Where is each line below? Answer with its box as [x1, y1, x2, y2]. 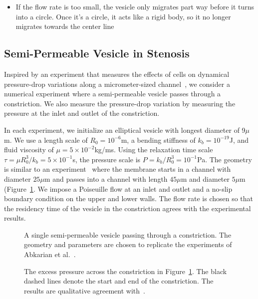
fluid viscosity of [4, 144, 54, 155]
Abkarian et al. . [24, 249, 76, 260]
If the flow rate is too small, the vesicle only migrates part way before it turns [15, 1, 255, 11]
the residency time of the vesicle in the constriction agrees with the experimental [4, 203, 251, 213]
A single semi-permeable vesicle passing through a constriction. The [24, 229, 232, 240]
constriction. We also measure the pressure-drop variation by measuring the [4, 98, 236, 108]
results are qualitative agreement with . [24, 285, 145, 296]
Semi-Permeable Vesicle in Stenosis [4, 45, 190, 61]
